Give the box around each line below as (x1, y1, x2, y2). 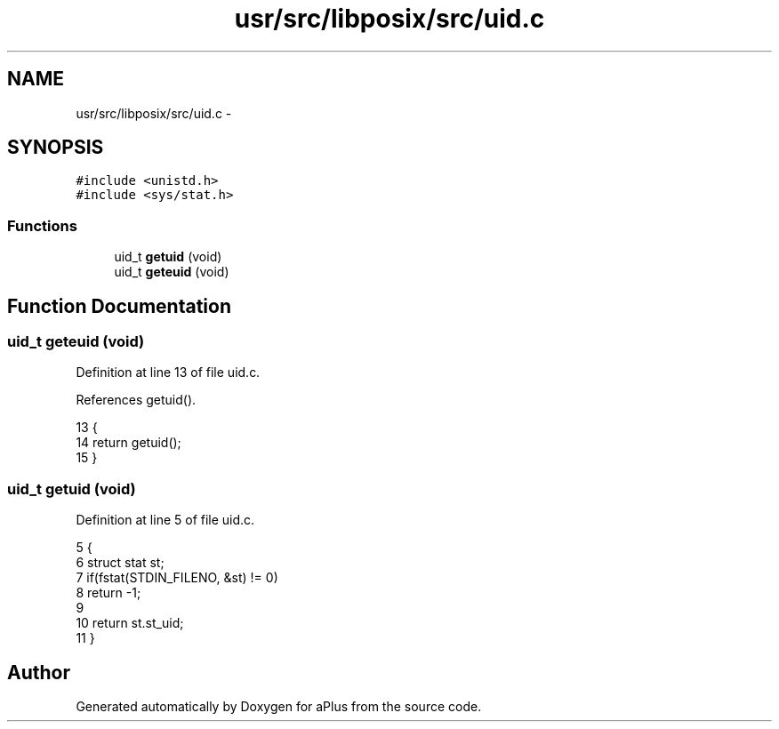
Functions (7, 216, 77, 235)
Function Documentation (7, 294, 231, 317)
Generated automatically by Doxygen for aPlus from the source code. (76, 699, 482, 714)
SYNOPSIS (7, 136, 104, 159)
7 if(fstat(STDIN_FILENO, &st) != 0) (76, 570, 278, 586)
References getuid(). (76, 392, 197, 408)
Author (7, 661, 70, 684)
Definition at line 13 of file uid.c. (76, 364, 261, 381)
